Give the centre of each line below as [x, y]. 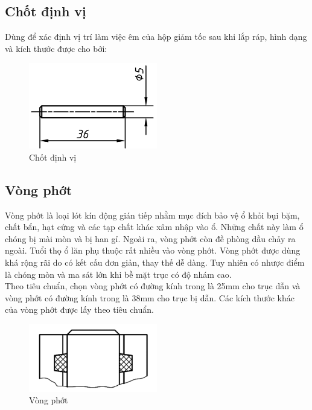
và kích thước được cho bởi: [56, 48]
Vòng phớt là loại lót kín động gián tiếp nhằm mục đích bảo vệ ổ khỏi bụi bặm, [152, 215]
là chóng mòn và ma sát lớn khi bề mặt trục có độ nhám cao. [118, 274]
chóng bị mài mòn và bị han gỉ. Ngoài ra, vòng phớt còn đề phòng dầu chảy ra [150, 238]
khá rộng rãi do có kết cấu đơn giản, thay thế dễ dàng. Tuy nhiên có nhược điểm [155, 262]
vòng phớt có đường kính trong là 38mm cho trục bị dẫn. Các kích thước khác [150, 297]
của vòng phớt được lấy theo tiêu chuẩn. [79, 309]
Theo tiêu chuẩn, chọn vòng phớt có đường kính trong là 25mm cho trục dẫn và [153, 286]
